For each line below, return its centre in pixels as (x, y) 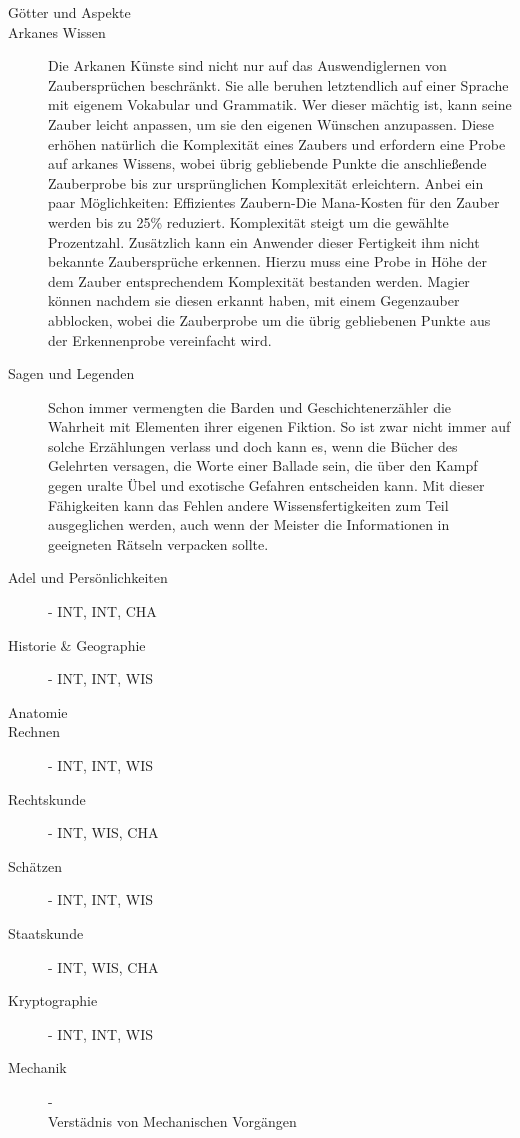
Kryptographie (53, 1000)
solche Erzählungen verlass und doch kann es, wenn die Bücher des (253, 445)
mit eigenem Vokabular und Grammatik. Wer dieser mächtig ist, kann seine (280, 104)
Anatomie (38, 711)
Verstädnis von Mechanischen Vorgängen (172, 1120)
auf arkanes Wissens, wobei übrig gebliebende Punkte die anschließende (267, 163)
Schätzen (35, 865)
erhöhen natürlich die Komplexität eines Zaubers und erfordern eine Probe (277, 143)
